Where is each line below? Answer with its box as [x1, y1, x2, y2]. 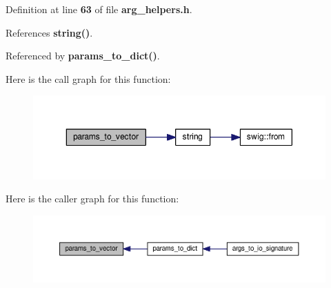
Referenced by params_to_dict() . [6, 48, 160, 63]
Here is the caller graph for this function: [6, 191, 179, 206]
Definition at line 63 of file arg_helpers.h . [6, 2, 192, 16]
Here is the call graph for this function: [6, 71, 171, 86]
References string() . [6, 25, 93, 39]
